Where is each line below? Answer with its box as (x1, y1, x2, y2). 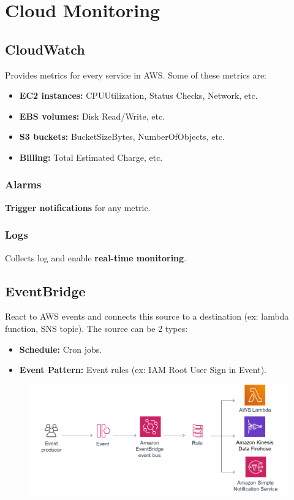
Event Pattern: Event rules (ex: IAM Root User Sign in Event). (19, 363, 266, 376)
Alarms (5, 177, 42, 192)
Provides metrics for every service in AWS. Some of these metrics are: (5, 68, 267, 81)
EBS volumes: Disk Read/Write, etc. (19, 109, 165, 122)
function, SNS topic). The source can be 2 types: (5, 321, 188, 334)
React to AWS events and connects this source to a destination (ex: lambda (5, 310, 289, 323)
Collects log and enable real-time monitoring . (5, 251, 187, 264)
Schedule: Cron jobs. (19, 342, 102, 355)
